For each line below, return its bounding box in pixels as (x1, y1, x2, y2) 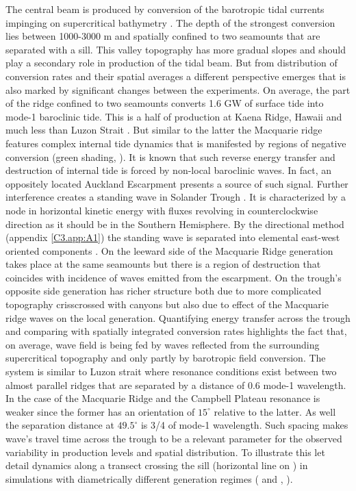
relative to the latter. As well (214, 404, 336, 418)
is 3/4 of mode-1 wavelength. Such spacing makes (140, 418, 348, 432)
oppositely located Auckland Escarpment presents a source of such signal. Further (5, 176, 348, 190)
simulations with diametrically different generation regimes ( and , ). (5, 471, 293, 486)
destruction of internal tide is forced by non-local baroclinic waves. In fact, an (5, 163, 332, 177)
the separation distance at (5, 418, 114, 432)
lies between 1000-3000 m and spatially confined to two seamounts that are (5, 29, 320, 43)
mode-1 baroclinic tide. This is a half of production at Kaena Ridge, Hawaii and (5, 109, 342, 123)
